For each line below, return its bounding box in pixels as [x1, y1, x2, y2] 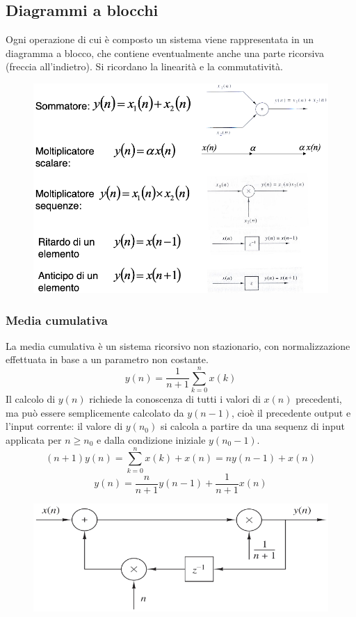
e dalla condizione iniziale [97, 432, 206, 447]
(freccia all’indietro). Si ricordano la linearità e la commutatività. [6, 59, 283, 74]
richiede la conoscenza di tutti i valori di [89, 392, 261, 406]
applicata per [6, 432, 62, 447]
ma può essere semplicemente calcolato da [6, 405, 184, 419]
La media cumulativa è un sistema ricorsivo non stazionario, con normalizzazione [6, 338, 350, 353]
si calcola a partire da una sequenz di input [160, 419, 345, 433]
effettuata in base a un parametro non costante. [6, 352, 209, 367]
